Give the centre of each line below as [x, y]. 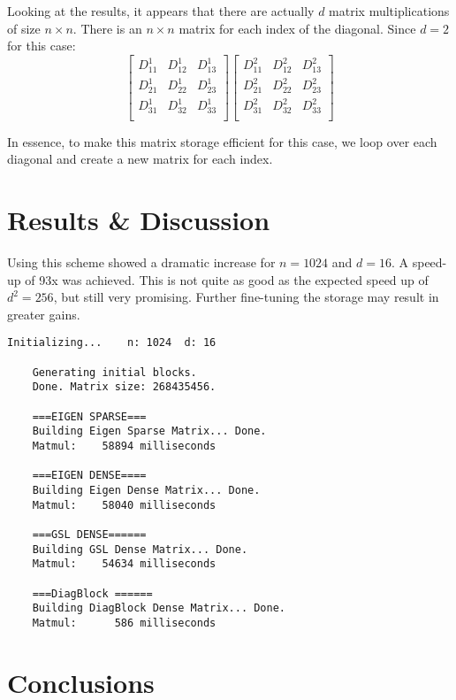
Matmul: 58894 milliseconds [124, 446]
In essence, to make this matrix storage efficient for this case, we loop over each [222, 141]
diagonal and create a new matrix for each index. [140, 159]
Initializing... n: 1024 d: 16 [112, 343]
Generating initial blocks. [114, 372]
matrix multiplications [389, 11]
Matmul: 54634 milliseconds [124, 564]
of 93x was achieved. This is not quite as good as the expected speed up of [227, 279]
